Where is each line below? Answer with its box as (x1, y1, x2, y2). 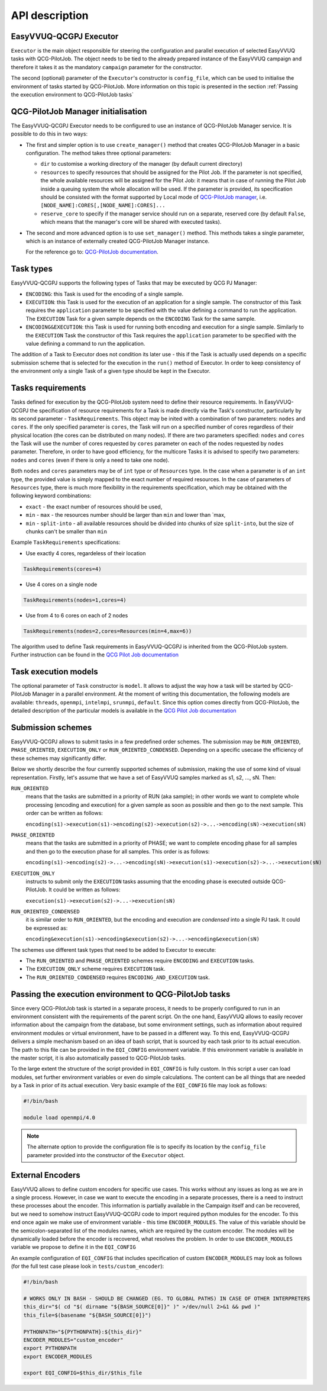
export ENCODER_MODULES (23, 1353, 93, 1360)
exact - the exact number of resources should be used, (25, 503, 163, 510)
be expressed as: (25, 924, 68, 932)
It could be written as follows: (48, 886, 121, 893)
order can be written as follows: (25, 810, 103, 817)
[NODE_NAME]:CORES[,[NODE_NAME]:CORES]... (40, 202, 166, 209)
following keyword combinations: (11, 492, 92, 500)
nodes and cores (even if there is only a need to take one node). (11, 456, 170, 463)
